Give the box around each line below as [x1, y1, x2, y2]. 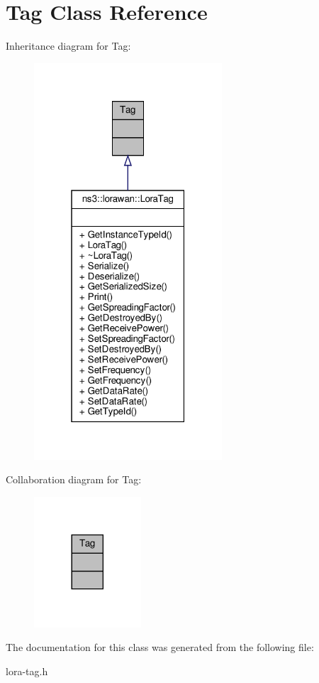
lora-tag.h [6, 664, 48, 679]
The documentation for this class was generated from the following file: [6, 640, 314, 655]
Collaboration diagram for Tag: [6, 472, 142, 487]
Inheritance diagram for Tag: [6, 38, 131, 53]
